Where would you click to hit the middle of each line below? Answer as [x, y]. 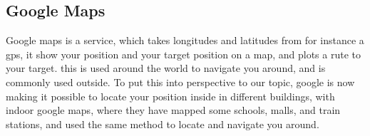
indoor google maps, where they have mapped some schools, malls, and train [173, 110]
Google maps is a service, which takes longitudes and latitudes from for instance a [185, 40]
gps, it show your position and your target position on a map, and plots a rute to [183, 54]
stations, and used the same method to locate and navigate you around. [163, 124]
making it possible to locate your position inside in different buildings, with [170, 96]
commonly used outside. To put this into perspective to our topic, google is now [180, 82]
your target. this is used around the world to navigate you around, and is [166, 68]
